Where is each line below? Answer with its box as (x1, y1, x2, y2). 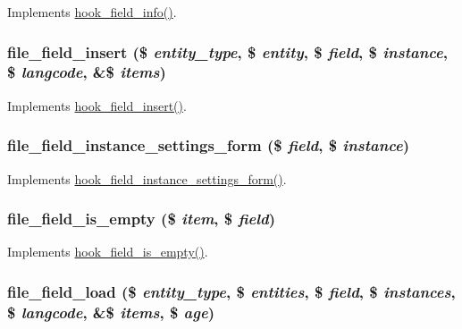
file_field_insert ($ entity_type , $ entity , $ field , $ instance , (7, 40, 448, 63)
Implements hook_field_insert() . (7, 96, 187, 114)
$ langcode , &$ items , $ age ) (7, 300, 214, 323)
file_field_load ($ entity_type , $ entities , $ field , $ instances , (7, 280, 456, 302)
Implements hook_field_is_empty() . (7, 242, 208, 261)
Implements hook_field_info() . (7, 3, 177, 21)
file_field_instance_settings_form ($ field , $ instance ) (7, 134, 410, 156)
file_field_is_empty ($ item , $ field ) (7, 207, 276, 230)
